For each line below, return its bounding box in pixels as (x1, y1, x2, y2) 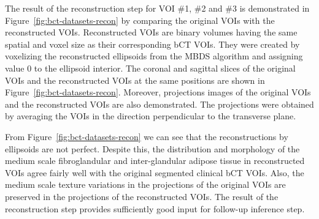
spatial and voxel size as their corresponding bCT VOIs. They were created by (5, 37, 300, 50)
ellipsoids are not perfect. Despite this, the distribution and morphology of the (5, 142, 300, 155)
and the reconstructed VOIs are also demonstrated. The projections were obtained (5, 97, 314, 110)
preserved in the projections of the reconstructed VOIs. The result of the (5, 190, 279, 202)
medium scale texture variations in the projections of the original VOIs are (5, 178, 286, 191)
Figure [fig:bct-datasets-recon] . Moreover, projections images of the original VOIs (5, 86, 311, 98)
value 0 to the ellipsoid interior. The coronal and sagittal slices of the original (5, 61, 296, 74)
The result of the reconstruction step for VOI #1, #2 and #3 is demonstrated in (5, 2, 310, 14)
